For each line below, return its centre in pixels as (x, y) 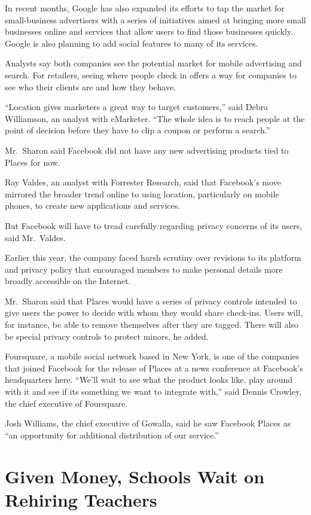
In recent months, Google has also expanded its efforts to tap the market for (145, 8)
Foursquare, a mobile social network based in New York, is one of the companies (152, 356)
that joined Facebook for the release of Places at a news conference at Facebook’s (154, 368)
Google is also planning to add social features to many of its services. (132, 43)
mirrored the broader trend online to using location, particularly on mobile (142, 193)
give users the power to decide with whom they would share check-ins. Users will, (154, 313)
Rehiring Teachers (81, 499)
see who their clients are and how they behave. (91, 86)
